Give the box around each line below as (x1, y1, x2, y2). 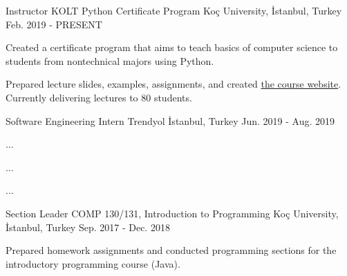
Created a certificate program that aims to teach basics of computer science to (6, 40, 338, 55)
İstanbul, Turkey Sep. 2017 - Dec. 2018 (6, 219, 170, 234)
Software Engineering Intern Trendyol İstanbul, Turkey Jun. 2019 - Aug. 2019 (6, 113, 335, 128)
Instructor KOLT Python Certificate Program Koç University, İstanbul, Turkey (6, 3, 342, 17)
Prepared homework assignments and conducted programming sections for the (6, 243, 337, 257)
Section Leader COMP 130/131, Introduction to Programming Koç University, (6, 206, 339, 220)
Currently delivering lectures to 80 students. (6, 90, 192, 104)
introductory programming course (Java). (6, 256, 180, 270)
